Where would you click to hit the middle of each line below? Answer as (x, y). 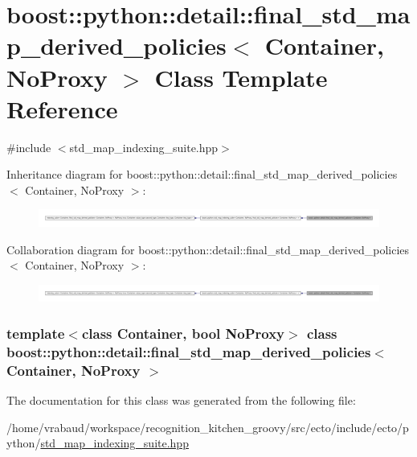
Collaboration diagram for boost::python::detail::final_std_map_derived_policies (208, 249)
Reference (62, 108)
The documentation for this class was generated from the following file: (181, 399)
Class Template (241, 77)
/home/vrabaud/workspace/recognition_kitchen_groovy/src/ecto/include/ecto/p (208, 427)
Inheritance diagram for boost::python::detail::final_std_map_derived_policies (202, 174)
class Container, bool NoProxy (183, 333)
